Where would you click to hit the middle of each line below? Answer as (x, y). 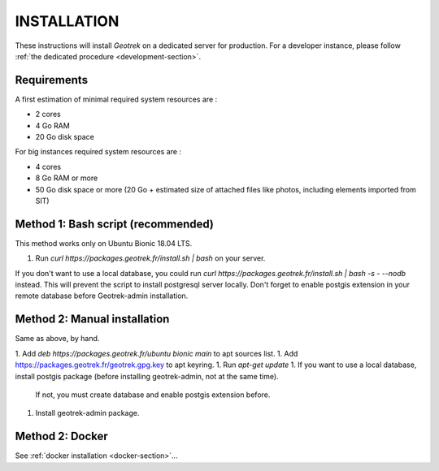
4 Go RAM (53, 125)
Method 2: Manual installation (92, 320)
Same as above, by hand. (57, 339)
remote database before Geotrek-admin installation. (102, 296)
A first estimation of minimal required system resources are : (116, 99)
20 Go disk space (65, 137)
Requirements (52, 80)
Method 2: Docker (62, 436)
